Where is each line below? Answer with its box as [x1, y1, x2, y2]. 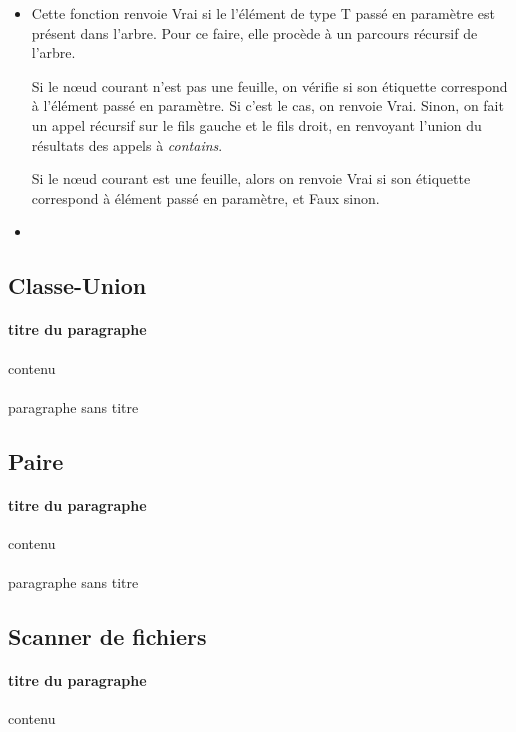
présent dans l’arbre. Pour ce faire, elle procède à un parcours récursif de [31, 22, 478, 43]
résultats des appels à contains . [31, 134, 223, 155]
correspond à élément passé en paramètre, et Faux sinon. [31, 187, 380, 208]
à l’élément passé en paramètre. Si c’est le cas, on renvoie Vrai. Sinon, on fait [31, 95, 504, 116]
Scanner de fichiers [8, 621, 207, 652]
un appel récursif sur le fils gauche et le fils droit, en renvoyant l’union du [31, 114, 482, 135]
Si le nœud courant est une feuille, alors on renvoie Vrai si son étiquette [31, 168, 471, 189]
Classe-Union [8, 270, 147, 301]
